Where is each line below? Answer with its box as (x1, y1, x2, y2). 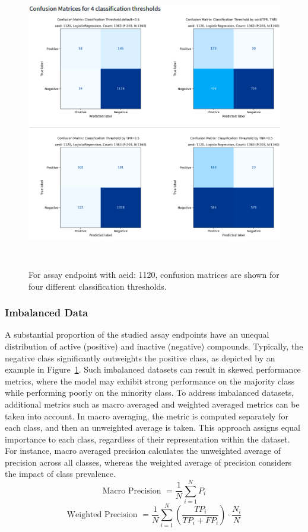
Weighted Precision (66, 511, 138, 519)
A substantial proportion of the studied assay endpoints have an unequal (5, 328, 269, 341)
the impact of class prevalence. (5, 467, 116, 480)
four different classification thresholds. (28, 280, 167, 292)
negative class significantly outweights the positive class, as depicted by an (5, 351, 275, 364)
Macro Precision (102, 486, 161, 495)
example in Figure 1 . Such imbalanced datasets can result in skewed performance (5, 363, 301, 376)
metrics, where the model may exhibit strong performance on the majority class (5, 374, 295, 387)
